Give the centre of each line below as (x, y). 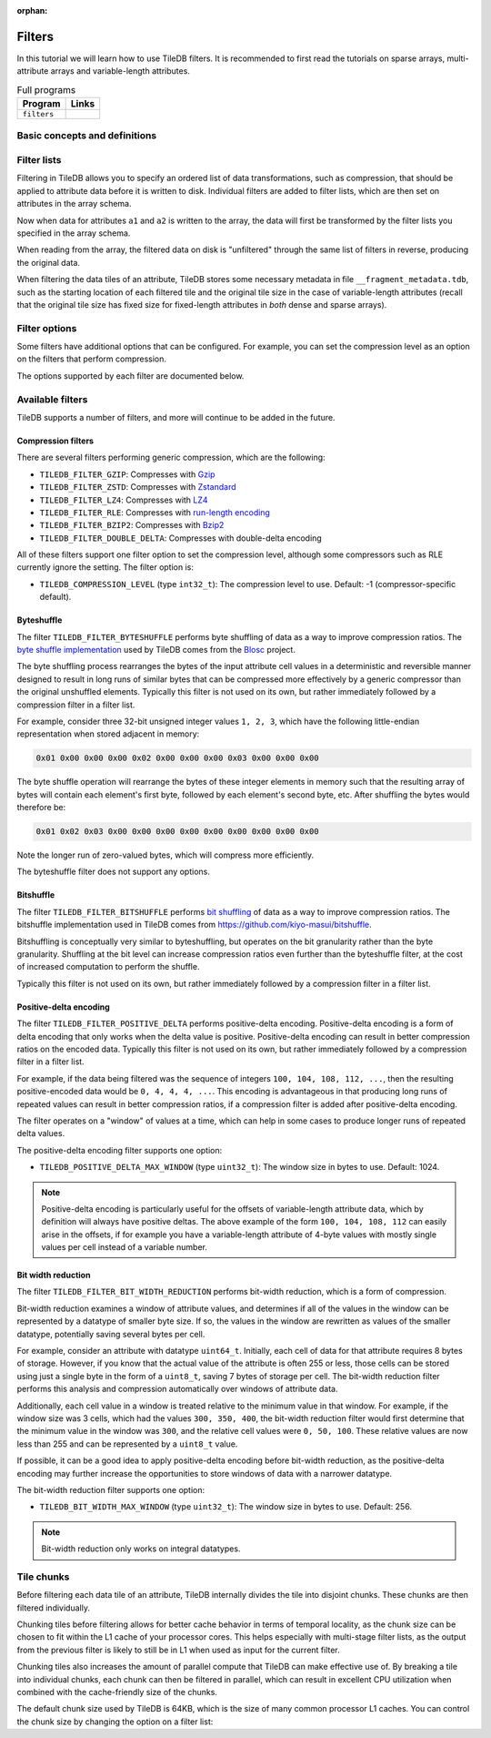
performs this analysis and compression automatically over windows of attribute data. (177, 1389)
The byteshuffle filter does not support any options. (114, 872)
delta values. (41, 1133)
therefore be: (41, 808)
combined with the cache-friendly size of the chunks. (117, 1692)
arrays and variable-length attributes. (120, 71)
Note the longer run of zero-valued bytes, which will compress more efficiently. (165, 855)
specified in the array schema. (74, 233)
